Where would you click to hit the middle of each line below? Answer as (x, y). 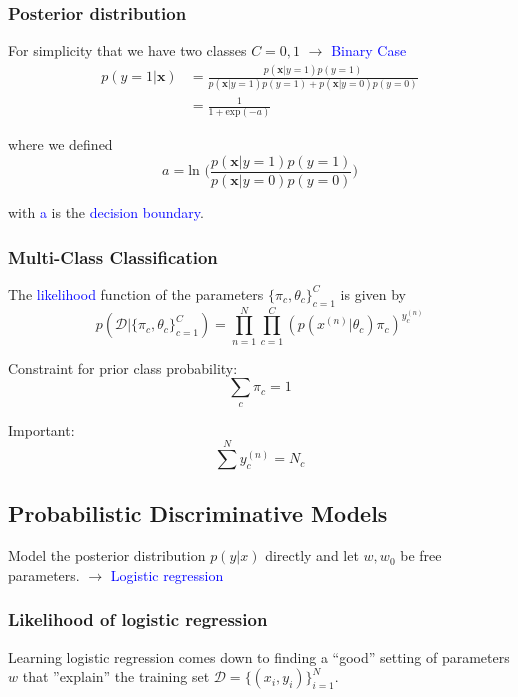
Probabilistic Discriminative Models (198, 513)
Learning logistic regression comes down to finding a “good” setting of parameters (259, 656)
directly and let (312, 555)
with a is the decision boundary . (106, 211)
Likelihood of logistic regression (138, 619)
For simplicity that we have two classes (127, 50)
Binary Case (369, 50)
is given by (373, 293)
